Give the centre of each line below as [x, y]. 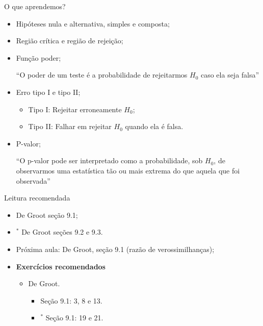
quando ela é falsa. [154, 126]
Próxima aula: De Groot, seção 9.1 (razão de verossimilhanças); [115, 249]
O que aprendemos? [35, 6]
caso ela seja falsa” [230, 75]
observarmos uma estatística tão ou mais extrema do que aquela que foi [128, 170]
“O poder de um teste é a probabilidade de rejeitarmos [102, 75]
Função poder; [38, 57]
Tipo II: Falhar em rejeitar [70, 126]
